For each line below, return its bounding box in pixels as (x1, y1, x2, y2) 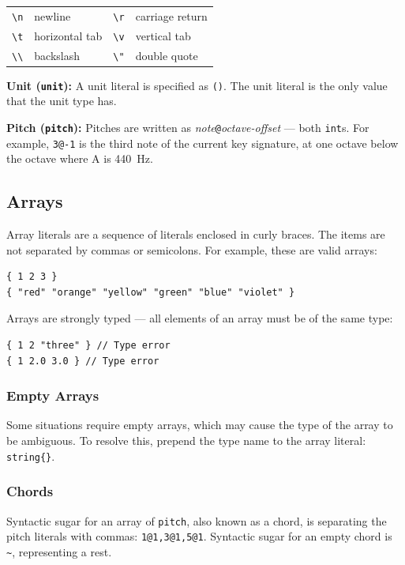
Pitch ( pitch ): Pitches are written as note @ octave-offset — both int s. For (6, 119, 369, 135)
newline (34, 7, 71, 24)
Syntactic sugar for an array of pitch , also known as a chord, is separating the (6, 512, 387, 529)
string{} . (6, 447, 55, 464)
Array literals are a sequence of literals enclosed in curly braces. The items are (6, 226, 385, 243)
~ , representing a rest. (6, 543, 112, 559)
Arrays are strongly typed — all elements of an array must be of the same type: (6, 310, 393, 326)
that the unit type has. (6, 92, 117, 109)
